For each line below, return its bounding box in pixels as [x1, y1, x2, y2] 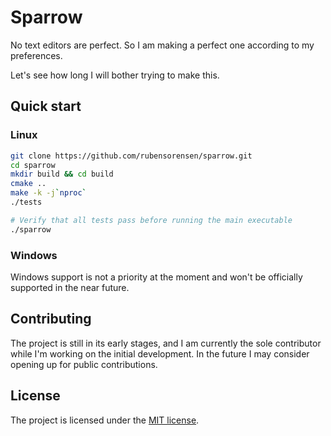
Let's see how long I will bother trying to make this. [10, 69, 220, 81]
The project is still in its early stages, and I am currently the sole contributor [10, 337, 322, 349]
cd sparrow [10, 160, 56, 170]
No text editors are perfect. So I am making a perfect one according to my [10, 39, 315, 51]
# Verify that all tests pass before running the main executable [10, 215, 293, 225]
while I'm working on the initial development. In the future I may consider [10, 347, 310, 360]
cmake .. [10, 179, 47, 189]
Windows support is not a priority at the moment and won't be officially [10, 271, 303, 283]
